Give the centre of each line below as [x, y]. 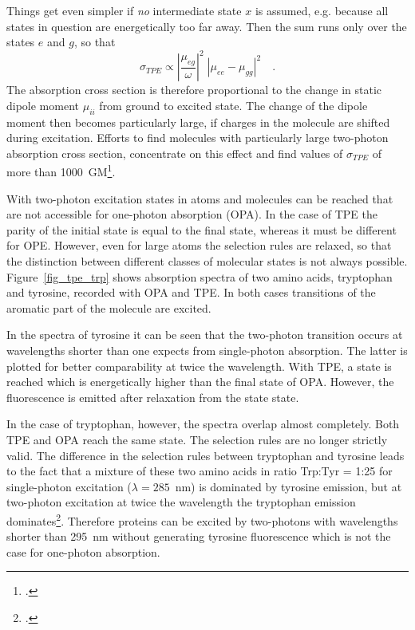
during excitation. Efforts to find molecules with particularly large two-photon [198, 138]
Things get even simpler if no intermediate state [124, 10]
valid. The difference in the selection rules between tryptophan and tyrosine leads [206, 455]
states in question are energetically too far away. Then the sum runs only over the [207, 26]
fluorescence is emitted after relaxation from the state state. [153, 397]
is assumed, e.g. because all [322, 10]
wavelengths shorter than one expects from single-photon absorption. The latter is [207, 350]
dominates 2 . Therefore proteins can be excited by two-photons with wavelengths [202, 519]
